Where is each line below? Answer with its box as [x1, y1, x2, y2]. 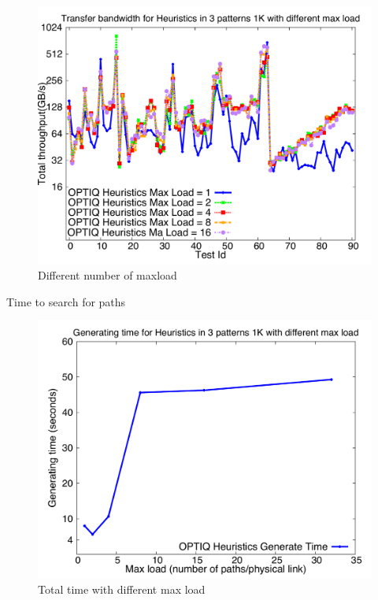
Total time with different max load [38, 581, 206, 598]
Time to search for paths [6, 293, 126, 309]
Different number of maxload [38, 267, 177, 283]
